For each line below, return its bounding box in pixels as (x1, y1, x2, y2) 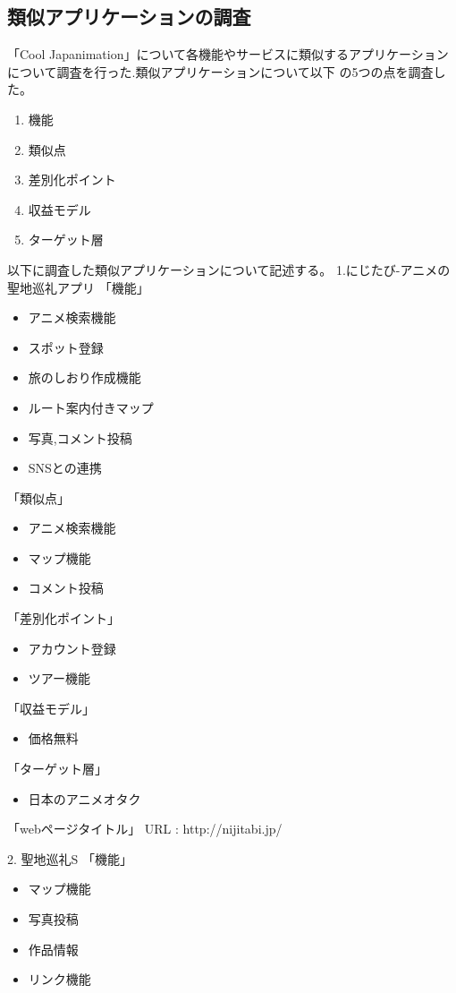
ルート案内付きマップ (28, 398, 154, 416)
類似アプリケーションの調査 (7, 3, 251, 30)
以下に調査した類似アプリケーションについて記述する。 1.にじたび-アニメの (7, 260, 451, 278)
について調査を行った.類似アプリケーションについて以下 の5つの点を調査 (7, 62, 434, 81)
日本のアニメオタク (28, 789, 141, 808)
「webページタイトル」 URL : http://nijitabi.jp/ (7, 819, 283, 838)
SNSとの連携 (28, 458, 102, 477)
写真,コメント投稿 (28, 428, 132, 447)
